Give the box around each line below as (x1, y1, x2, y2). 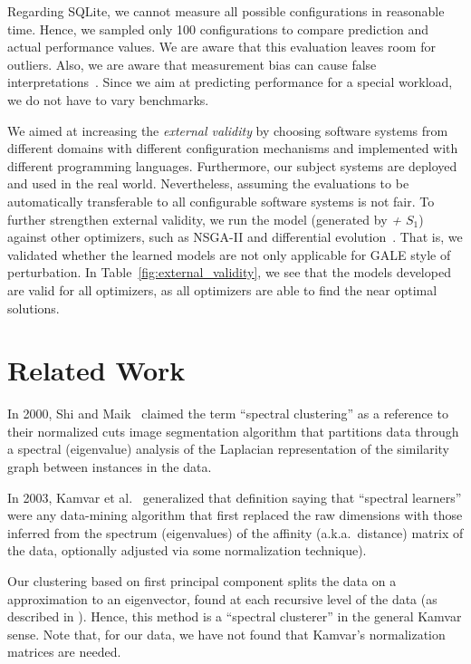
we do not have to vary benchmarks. (7, 90, 209, 109)
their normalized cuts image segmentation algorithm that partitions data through (7, 421, 459, 440)
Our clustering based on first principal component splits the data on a (7, 571, 397, 590)
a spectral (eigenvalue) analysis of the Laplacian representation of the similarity (7, 439, 450, 458)
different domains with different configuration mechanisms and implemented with (7, 139, 458, 158)
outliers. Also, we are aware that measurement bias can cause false (7, 54, 377, 73)
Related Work (7, 351, 186, 389)
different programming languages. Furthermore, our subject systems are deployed (7, 156, 457, 175)
